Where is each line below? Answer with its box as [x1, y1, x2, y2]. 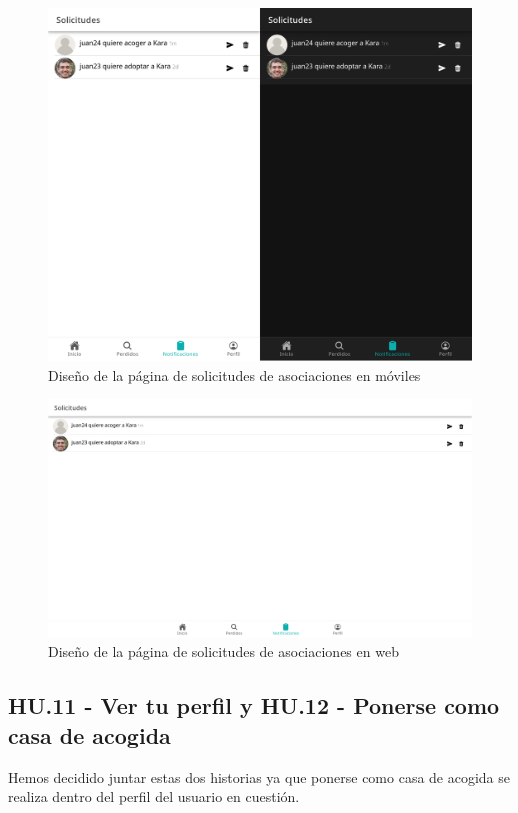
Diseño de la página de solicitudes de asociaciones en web [48, 641, 399, 662]
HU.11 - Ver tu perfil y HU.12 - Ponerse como [8, 690, 500, 721]
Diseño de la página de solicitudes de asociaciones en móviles [48, 364, 421, 385]
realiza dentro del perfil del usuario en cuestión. [8, 786, 300, 807]
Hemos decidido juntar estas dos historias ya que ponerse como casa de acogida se [8, 766, 511, 787]
